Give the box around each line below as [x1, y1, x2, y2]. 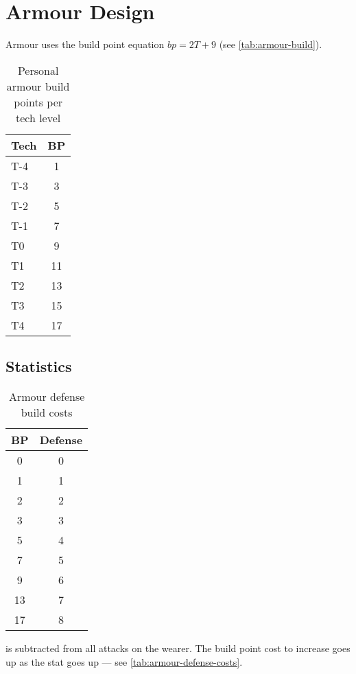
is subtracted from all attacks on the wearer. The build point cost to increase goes [5, 640, 351, 655]
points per [14, 93, 63, 110]
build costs [21, 404, 73, 420]
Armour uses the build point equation [5, 37, 165, 51]
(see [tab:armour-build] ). [219, 37, 322, 51]
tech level [15, 109, 61, 126]
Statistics [5, 356, 72, 377]
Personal [17, 62, 59, 78]
